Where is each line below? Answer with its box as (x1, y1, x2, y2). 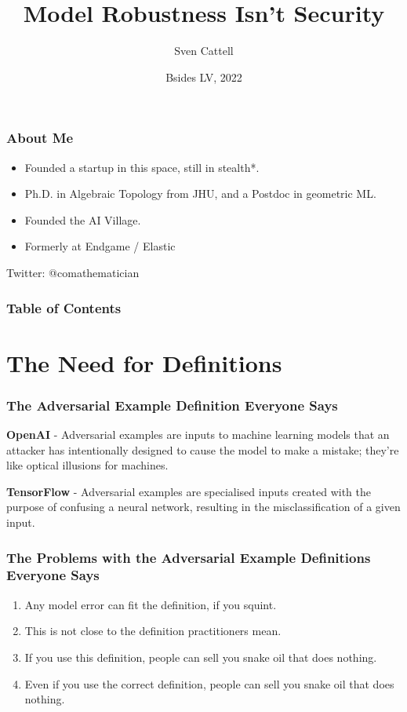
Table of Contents (6, 298, 122, 317)
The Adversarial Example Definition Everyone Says (6, 395, 338, 414)
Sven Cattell (174, 42, 234, 59)
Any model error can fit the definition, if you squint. (24, 596, 277, 612)
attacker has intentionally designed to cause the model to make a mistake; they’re (6, 441, 399, 458)
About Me (6, 128, 74, 148)
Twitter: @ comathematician (6, 264, 140, 280)
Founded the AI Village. (24, 211, 141, 228)
